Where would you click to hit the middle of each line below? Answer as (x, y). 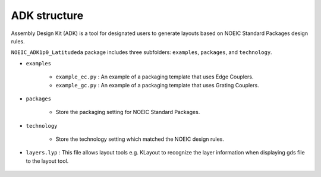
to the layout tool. (47, 161)
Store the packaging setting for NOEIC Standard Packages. (128, 112)
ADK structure (47, 15)
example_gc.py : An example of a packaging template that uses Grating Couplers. (157, 85)
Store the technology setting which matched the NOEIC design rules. (140, 139)
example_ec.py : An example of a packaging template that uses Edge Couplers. (155, 77)
